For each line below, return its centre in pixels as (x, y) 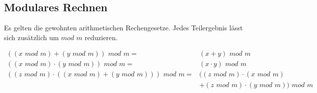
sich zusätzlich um (32, 37)
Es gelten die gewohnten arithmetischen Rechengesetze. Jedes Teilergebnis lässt (124, 28)
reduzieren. (101, 37)
